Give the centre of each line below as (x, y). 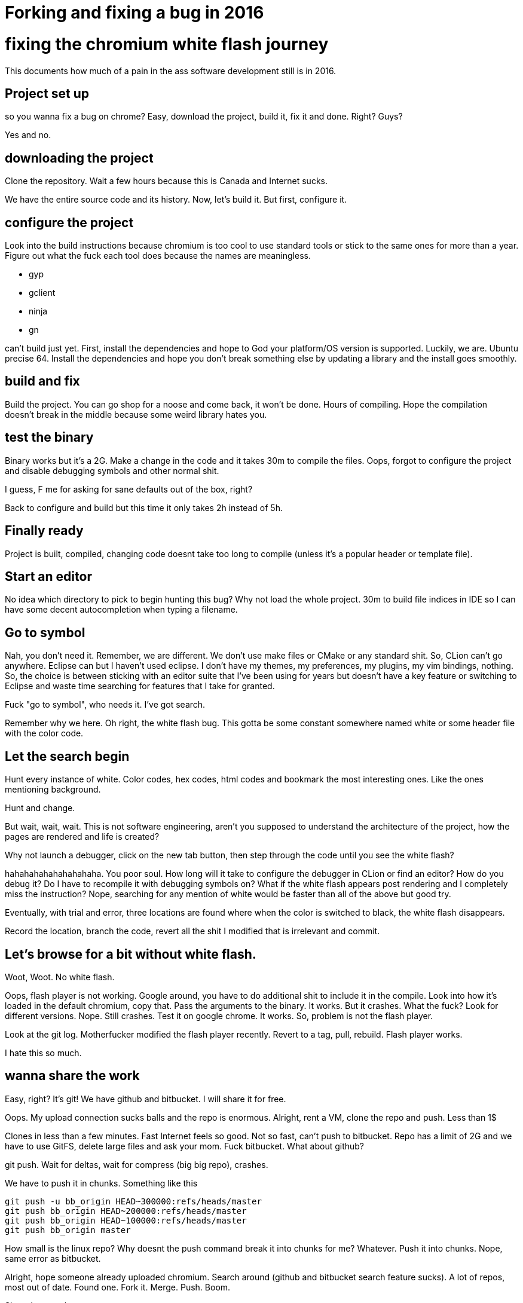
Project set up (47, 93)
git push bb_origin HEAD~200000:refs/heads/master (126, 1211)
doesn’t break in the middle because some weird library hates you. (136, 414)
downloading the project (79, 158)
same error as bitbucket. (53, 1258)
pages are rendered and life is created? (82, 837)
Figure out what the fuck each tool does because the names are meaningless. (158, 256)
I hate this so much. (43, 1053)
